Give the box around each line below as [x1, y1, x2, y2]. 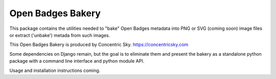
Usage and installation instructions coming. [9, 67, 101, 73]
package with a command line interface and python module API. [9, 58, 145, 64]
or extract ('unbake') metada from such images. [9, 32, 110, 38]
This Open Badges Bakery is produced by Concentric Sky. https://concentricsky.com [9, 42, 189, 48]
